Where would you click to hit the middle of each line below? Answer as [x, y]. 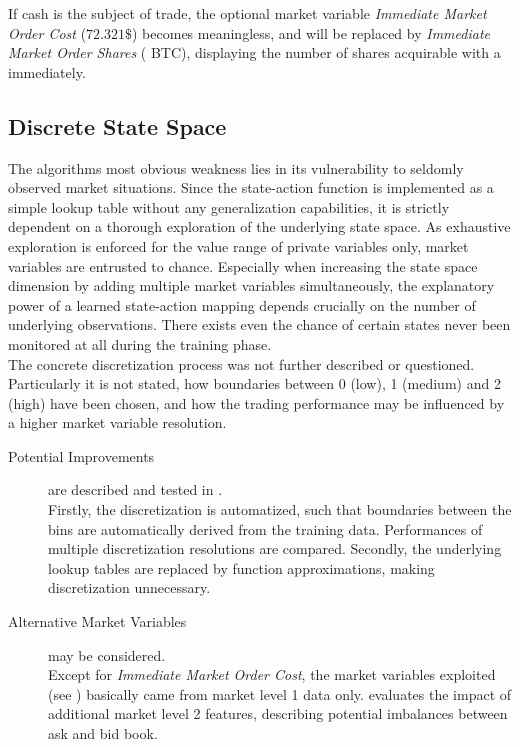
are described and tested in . [135, 489]
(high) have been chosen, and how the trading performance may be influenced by [256, 402]
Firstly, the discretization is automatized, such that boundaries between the [280, 509]
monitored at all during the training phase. [140, 343]
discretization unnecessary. [129, 587]
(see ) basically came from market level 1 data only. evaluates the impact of [280, 693]
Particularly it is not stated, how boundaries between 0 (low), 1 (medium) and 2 [254, 383]
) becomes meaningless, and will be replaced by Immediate [311, 32]
